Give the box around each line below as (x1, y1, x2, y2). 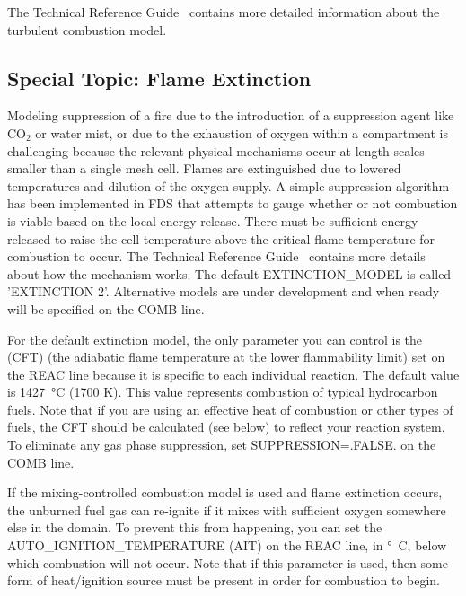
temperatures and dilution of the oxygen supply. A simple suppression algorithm (7, 176, 450, 195)
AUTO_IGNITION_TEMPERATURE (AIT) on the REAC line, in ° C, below (7, 536, 447, 555)
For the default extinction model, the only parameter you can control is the (7, 329, 423, 348)
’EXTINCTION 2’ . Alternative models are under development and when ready (7, 282, 440, 301)
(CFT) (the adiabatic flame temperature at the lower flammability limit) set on (7, 347, 445, 366)
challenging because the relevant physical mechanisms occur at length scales (7, 141, 425, 160)
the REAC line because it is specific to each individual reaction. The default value (7, 364, 460, 383)
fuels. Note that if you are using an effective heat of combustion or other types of (7, 399, 453, 418)
